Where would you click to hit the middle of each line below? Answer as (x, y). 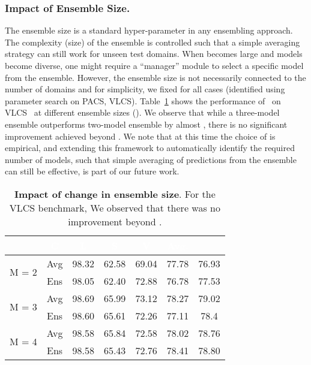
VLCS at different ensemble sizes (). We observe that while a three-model (142, 112)
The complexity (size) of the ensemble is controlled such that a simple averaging (152, 42)
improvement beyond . (115, 221)
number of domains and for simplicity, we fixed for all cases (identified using (145, 89)
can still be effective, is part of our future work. (92, 171)
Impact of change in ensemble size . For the (115, 194)
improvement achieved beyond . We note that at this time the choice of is (140, 136)
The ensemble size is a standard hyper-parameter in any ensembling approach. (149, 30)
